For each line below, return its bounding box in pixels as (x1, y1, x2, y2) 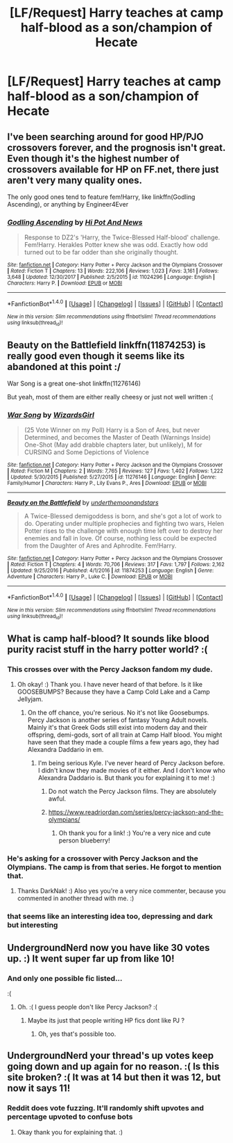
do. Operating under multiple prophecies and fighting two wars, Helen (24, 520, 225, 528)
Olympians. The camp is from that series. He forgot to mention (7, 862, 222, 872)
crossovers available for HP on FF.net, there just (7, 163, 219, 175)
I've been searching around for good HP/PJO (7, 131, 204, 143)
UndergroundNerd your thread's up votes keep (7, 1050, 214, 1062)
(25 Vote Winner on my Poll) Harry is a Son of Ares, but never (24, 426, 200, 434)
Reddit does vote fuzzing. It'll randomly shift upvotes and (7, 1103, 205, 1113)
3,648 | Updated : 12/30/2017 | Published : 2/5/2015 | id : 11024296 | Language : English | (7, 273, 215, 281)
